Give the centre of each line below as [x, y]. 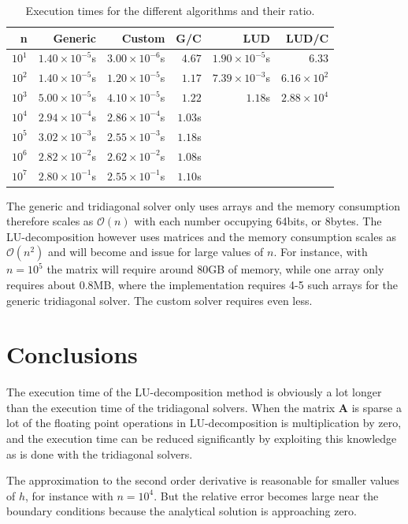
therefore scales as [50, 221]
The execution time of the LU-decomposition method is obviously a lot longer [194, 392]
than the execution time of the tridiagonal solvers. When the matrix [171, 407]
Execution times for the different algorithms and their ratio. [170, 10]
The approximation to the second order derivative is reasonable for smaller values [203, 480]
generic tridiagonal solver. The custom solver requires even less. [159, 300]
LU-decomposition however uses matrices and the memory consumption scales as [202, 236]
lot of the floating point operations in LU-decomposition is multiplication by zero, [204, 423]
